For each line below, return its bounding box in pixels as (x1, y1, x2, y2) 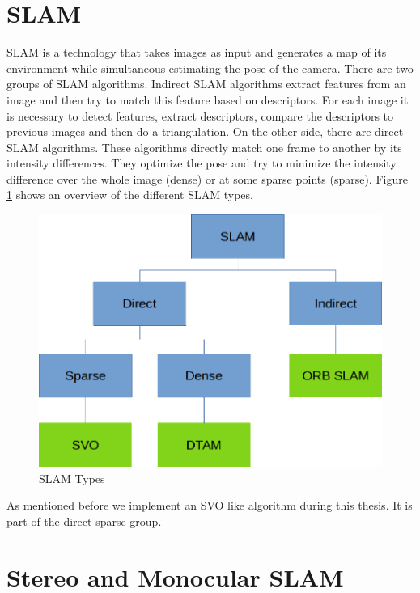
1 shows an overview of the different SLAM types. (6, 186, 253, 203)
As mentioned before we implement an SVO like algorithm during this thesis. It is (6, 497, 413, 514)
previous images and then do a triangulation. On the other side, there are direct (6, 123, 404, 140)
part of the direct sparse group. (6, 513, 162, 530)
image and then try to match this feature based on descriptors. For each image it (6, 91, 409, 108)
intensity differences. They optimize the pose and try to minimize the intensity (6, 155, 397, 172)
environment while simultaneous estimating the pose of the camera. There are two (6, 59, 414, 76)
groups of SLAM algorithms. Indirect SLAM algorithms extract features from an (6, 75, 406, 92)
